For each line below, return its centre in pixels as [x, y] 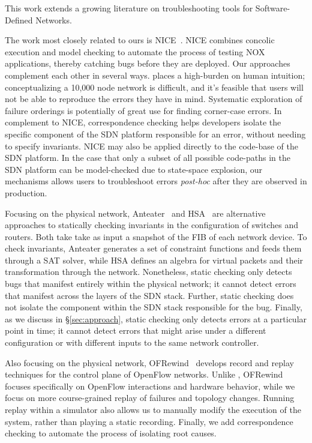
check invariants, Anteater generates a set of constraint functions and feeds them [153, 248]
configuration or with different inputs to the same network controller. [132, 342]
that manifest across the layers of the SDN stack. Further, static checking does [149, 295]
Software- [273, 8]
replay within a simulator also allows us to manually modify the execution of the [153, 409]
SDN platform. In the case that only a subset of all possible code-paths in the [148, 158]
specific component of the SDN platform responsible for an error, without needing [155, 134]
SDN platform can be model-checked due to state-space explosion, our [134, 169]
